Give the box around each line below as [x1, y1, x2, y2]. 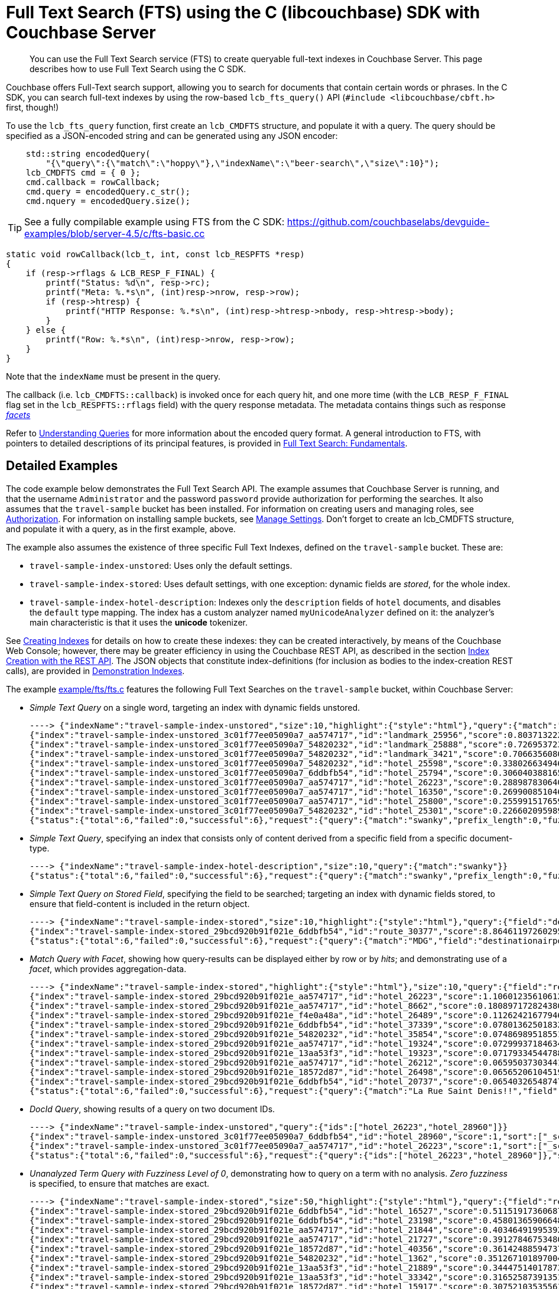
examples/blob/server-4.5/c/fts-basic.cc [24, 227, 205, 239]
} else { [25, 325, 66, 335]
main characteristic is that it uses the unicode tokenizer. [30, 617, 248, 627]
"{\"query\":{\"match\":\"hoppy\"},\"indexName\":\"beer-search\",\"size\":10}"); [45, 158, 440, 168]
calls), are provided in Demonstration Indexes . [6, 665, 185, 676]
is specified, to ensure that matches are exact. [30, 1178, 210, 1188]
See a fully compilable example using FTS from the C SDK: [24, 215, 285, 228]
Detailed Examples [6, 458, 118, 474]
